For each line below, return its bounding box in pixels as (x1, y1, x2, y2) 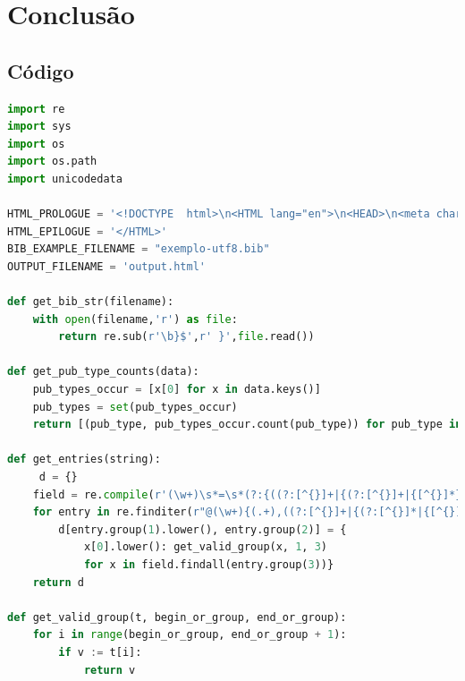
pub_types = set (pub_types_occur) (32, 400, 238, 413)
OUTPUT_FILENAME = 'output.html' (7, 260, 206, 273)
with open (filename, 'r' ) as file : (32, 312, 238, 326)
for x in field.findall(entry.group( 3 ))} (83, 558, 334, 572)
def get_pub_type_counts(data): (7, 365, 199, 379)
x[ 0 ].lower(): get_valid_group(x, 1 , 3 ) (83, 541, 328, 554)
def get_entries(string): (7, 453, 161, 466)
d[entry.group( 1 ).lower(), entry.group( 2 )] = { (58, 523, 347, 536)
